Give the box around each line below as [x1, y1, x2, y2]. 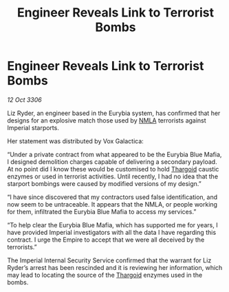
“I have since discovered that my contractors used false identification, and [7, 193, 218, 201]
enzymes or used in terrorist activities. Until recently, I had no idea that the [7, 172, 219, 180]
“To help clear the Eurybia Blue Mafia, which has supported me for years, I [7, 220, 218, 229]
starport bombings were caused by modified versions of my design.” [7, 179, 201, 187]
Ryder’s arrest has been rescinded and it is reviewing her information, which [7, 263, 223, 271]
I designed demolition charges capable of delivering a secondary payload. [7, 157, 218, 166]
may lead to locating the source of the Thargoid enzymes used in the [7, 271, 203, 279]
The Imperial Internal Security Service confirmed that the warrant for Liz [7, 256, 212, 264]
